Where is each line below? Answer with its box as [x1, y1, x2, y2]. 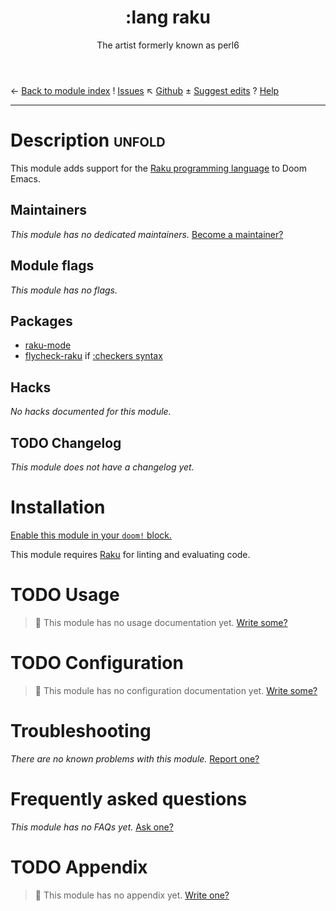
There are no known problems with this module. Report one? [10, 752, 260, 765]
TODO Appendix [10, 856, 148, 878]
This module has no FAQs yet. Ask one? [10, 821, 174, 833]
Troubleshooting [10, 719, 152, 742]
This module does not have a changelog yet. [10, 461, 195, 473]
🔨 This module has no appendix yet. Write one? [34, 889, 230, 901]
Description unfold [10, 129, 166, 152]
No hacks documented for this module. [10, 406, 172, 418]
